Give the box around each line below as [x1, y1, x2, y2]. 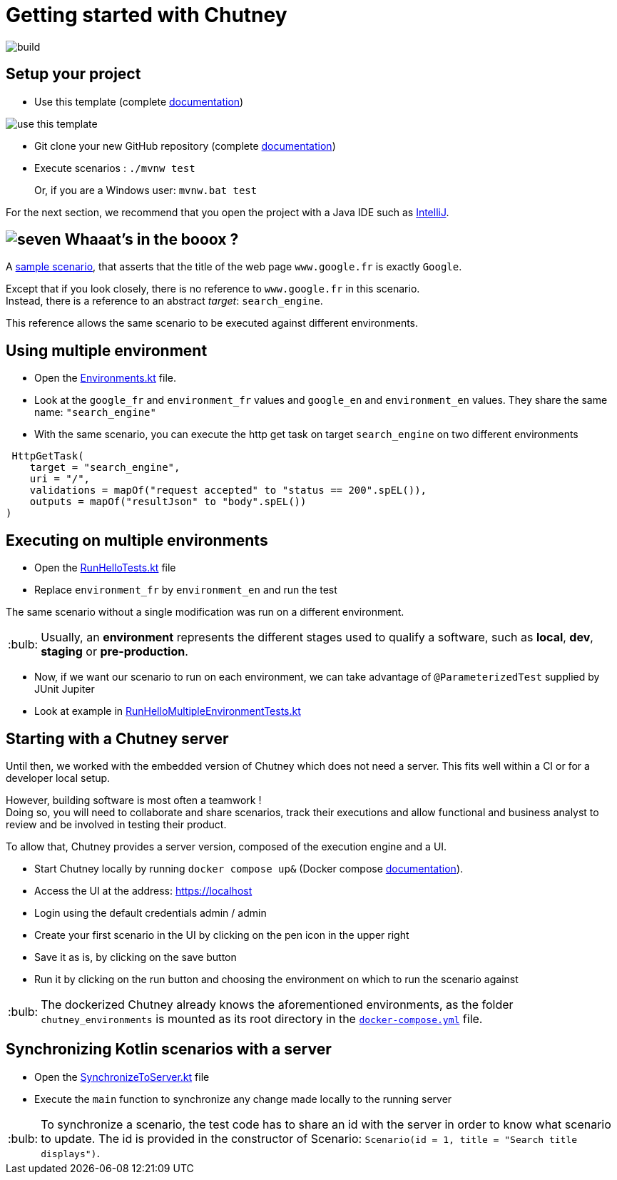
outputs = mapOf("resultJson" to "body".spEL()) [29, 496, 307, 508]
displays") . [41, 1145, 101, 1160]
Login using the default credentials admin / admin [34, 906, 267, 919]
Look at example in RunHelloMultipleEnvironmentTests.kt [34, 705, 301, 718]
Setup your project [6, 65, 141, 83]
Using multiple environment [6, 341, 208, 360]
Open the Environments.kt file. [34, 372, 176, 385]
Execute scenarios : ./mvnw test [34, 161, 195, 174]
